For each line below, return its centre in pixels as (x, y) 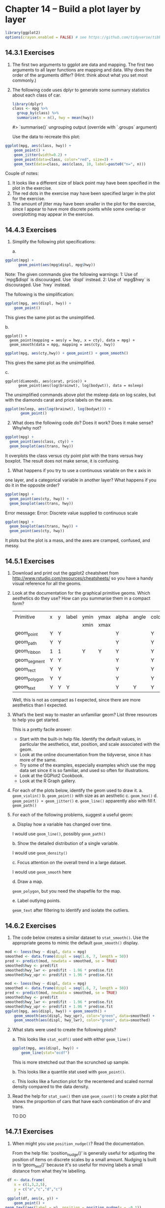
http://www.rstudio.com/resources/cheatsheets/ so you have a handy (82, 578)
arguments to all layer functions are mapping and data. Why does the (82, 69)
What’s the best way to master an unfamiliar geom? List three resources (85, 715)
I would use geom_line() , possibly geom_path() (59, 834)
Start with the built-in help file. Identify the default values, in (80, 739)
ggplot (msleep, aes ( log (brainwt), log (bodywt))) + (58, 409)
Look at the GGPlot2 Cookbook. (52, 776)
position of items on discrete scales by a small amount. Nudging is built (84, 1159)
